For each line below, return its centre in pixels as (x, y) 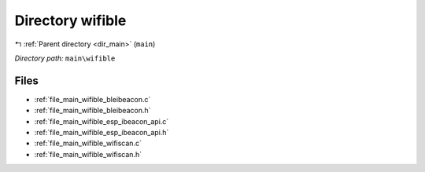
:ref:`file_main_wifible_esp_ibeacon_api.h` (102, 133)
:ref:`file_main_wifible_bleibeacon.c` (92, 99)
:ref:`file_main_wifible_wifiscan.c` (88, 143)
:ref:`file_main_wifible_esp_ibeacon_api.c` (102, 121)
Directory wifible (70, 20)
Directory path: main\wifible (65, 58)
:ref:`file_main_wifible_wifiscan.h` (88, 154)
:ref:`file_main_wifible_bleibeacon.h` (92, 111)
